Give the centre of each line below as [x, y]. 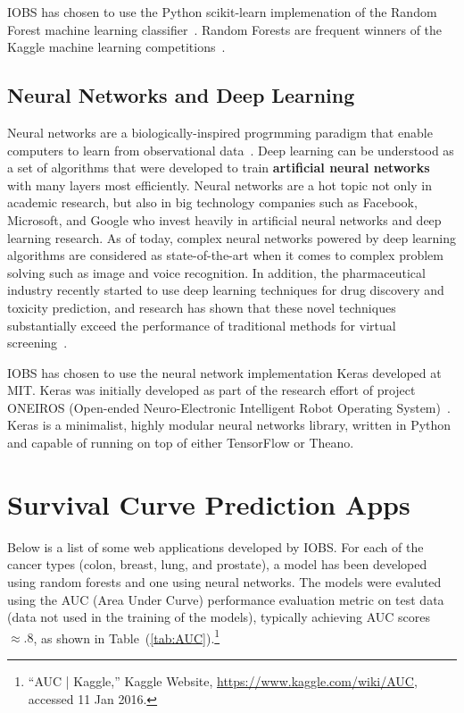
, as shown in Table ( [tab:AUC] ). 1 [127, 636]
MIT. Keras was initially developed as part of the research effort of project [211, 390]
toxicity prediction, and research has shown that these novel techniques [202, 307]
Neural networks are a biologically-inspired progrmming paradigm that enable [220, 132]
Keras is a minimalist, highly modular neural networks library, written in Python [229, 425]
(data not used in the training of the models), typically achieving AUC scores [219, 617]
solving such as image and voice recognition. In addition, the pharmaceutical [216, 272]
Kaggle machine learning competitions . [116, 47]
